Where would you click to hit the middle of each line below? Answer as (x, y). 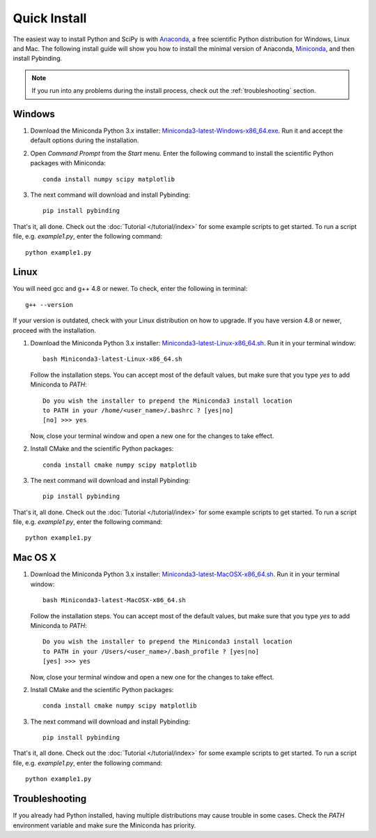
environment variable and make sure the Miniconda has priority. (104, 825)
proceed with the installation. (55, 330)
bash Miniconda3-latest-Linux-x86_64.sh (112, 359)
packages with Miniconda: (68, 163)
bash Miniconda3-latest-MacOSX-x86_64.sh (114, 600)
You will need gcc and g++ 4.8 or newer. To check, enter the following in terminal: (130, 289)
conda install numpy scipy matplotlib (109, 179)
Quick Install (50, 18)
